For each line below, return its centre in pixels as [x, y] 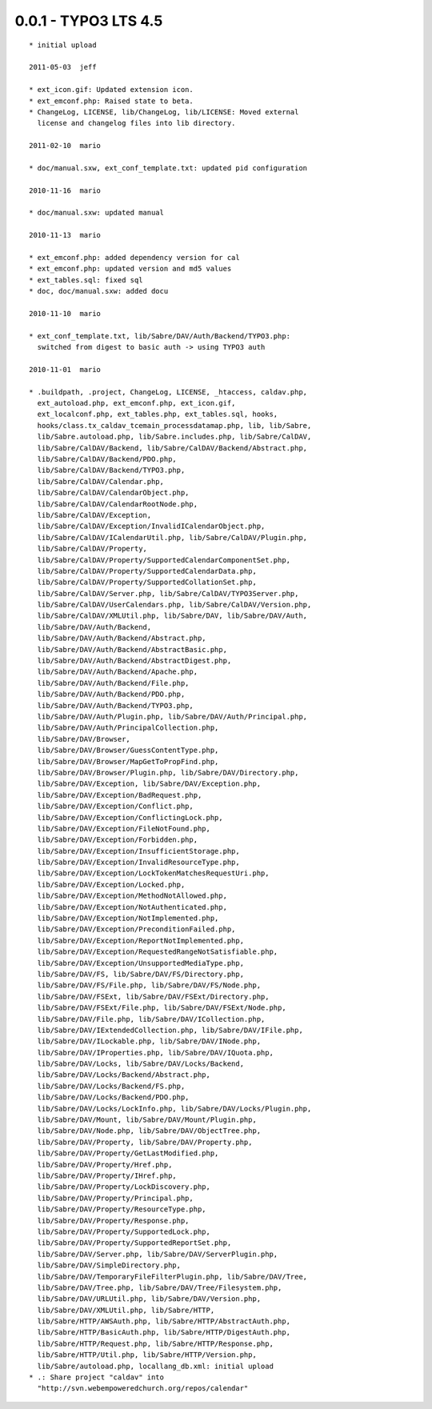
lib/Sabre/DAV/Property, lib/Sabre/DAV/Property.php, [145, 1142]
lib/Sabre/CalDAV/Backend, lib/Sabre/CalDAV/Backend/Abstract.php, [172, 448]
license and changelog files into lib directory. [136, 123]
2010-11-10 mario [65, 313]
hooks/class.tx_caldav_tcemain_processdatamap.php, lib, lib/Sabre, [174, 425]
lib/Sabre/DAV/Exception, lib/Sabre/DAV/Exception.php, [149, 784]
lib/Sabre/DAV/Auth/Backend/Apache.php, [118, 672]
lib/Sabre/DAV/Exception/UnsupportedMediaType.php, [140, 963]
